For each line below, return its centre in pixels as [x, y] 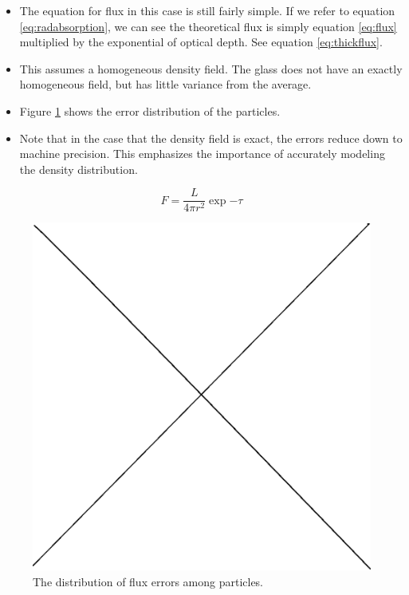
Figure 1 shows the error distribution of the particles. [150, 110]
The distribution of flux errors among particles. [148, 581]
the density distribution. [79, 169]
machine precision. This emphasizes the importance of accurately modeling [202, 154]
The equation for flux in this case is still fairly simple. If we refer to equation [207, 10]
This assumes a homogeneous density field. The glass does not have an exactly [211, 68]
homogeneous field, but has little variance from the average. [165, 84]
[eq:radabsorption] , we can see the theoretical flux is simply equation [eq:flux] [208, 26]
